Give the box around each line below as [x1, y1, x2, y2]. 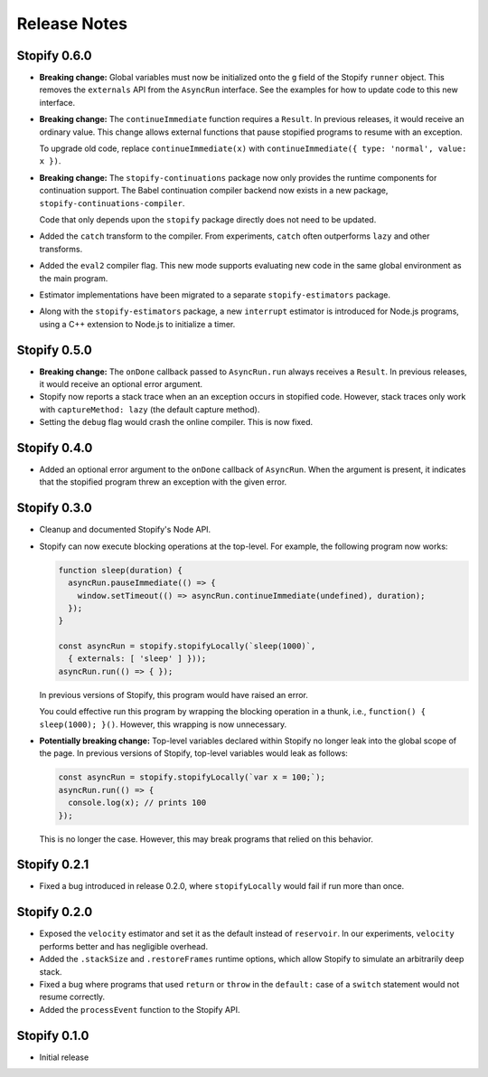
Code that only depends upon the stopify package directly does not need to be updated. [39, 213, 377, 225]
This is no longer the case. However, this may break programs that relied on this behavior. [39, 833, 374, 845]
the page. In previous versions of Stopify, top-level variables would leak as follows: [39, 748, 348, 759]
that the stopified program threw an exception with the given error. [39, 477, 287, 487]
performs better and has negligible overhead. [39, 940, 208, 951]
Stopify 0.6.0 [16, 48, 92, 63]
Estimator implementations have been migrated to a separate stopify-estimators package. [39, 289, 391, 300]
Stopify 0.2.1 [16, 857, 89, 873]
